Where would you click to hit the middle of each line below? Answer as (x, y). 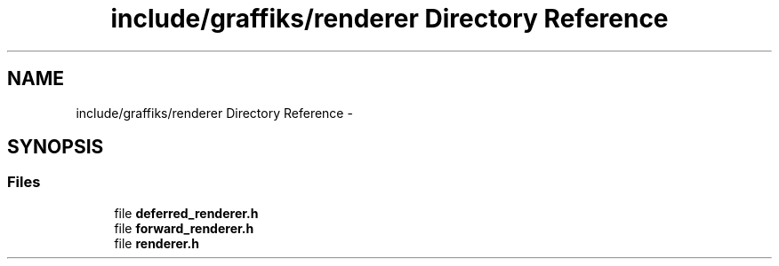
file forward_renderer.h (184, 228)
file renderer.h (157, 243)
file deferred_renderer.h (186, 213)
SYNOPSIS (56, 147)
